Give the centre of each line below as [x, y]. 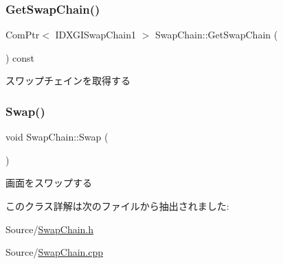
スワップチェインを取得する [68, 81]
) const [20, 57]
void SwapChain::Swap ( [57, 137]
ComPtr [23, 35]
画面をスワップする [49, 183]
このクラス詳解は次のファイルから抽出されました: [117, 206]
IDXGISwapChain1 [95, 35]
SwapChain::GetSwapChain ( [216, 35]
